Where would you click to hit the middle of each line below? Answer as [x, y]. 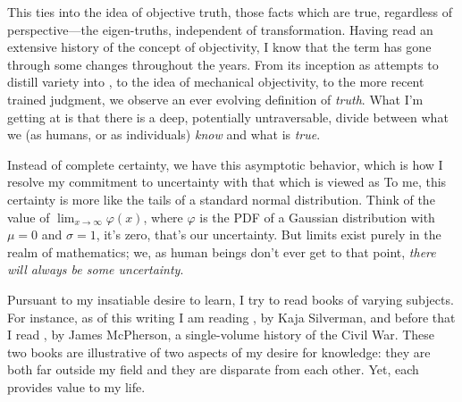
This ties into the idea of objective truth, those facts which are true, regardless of [230, 12]
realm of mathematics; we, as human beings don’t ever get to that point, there [222, 251]
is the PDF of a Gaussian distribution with [317, 217]
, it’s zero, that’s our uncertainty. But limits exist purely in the [269, 234]
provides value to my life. [76, 386]
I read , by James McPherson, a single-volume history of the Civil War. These [221, 335]
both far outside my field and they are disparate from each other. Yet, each [213, 369]
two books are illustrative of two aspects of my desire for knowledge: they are [219, 352]
